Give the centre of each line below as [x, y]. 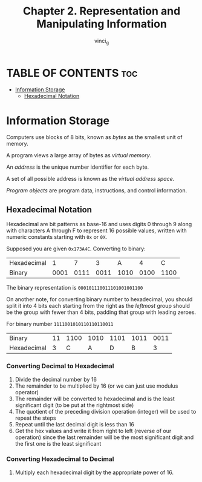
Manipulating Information [102, 24]
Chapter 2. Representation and [102, 11]
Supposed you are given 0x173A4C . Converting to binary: [76, 249]
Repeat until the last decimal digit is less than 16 [75, 424]
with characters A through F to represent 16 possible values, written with [97, 230]
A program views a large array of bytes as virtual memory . [79, 155]
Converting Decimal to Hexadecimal [60, 366]
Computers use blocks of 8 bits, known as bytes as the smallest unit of [94, 137]
